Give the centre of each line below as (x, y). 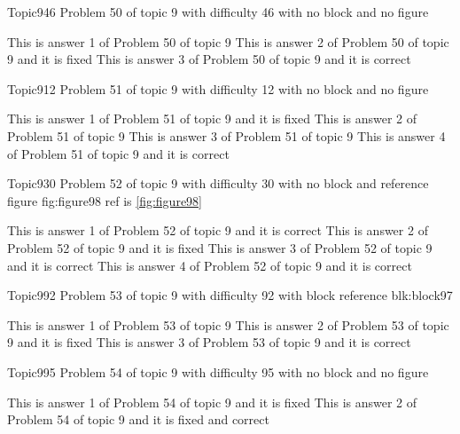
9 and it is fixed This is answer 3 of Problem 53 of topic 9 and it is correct (209, 342)
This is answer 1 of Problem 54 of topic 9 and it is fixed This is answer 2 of (212, 402)
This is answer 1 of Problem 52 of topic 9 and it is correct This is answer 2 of (218, 230)
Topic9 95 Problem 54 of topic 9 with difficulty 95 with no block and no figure (218, 371)
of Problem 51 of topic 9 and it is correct (118, 153)
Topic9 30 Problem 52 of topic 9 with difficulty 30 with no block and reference (218, 183)
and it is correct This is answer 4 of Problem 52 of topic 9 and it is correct (210, 265)
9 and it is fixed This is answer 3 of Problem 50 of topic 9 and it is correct (209, 59)
